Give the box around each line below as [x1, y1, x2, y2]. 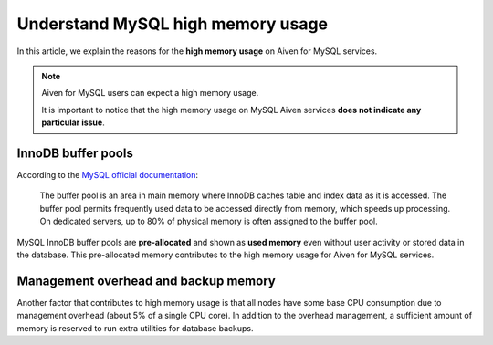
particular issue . [41, 117, 105, 128]
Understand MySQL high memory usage [16, 14, 329, 34]
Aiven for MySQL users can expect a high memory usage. [41, 88, 259, 99]
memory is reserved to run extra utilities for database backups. [16, 322, 254, 333]
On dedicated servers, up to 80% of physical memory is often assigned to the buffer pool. [39, 215, 378, 227]
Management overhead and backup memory [16, 273, 276, 288]
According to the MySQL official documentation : [16, 170, 199, 181]
